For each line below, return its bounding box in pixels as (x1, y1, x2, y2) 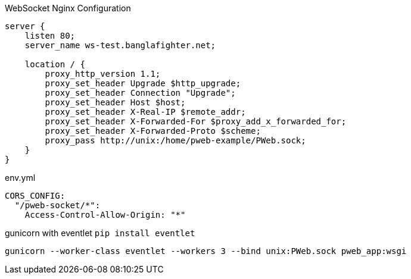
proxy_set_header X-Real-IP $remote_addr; (45, 107, 246, 117)
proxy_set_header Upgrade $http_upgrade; (45, 79, 241, 88)
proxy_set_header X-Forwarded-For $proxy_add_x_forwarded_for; (45, 117, 347, 126)
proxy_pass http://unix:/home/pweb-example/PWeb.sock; (45, 136, 306, 145)
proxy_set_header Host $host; (45, 98, 186, 107)
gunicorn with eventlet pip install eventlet (5, 228, 195, 238)
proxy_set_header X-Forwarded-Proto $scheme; (45, 126, 261, 136)
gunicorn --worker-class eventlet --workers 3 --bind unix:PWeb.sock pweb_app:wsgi (5, 246, 407, 256)
